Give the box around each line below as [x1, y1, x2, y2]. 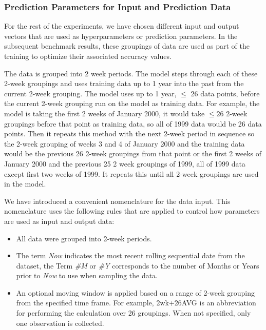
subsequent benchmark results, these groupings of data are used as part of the [4, 40, 250, 51]
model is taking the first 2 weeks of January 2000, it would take [4, 108, 205, 118]
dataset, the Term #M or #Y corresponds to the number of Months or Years [16, 260, 259, 271]
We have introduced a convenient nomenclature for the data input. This [4, 195, 231, 206]
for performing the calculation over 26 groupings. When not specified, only [16, 307, 251, 318]
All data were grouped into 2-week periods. [16, 233, 152, 243]
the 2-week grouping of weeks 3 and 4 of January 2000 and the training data [4, 138, 245, 149]
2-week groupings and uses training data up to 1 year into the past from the [4, 78, 244, 89]
